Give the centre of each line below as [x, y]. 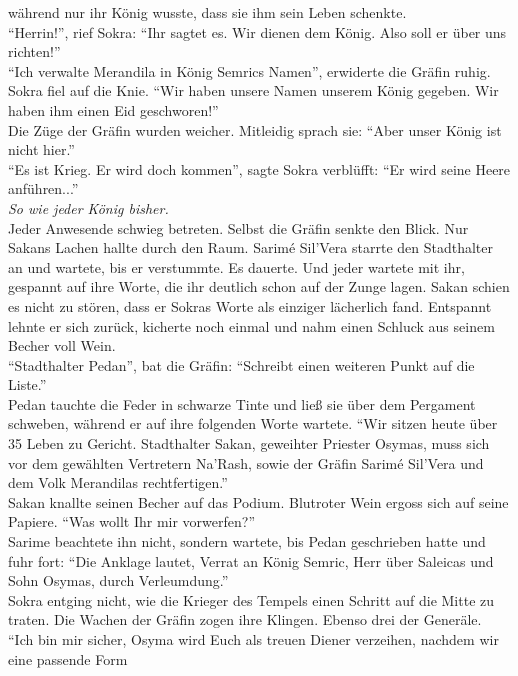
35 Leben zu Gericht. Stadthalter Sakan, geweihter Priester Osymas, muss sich [249, 443]
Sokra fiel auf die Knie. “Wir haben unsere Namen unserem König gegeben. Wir [253, 90]
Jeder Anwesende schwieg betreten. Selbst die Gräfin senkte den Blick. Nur [238, 227]
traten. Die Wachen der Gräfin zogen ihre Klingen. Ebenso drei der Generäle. [245, 619]
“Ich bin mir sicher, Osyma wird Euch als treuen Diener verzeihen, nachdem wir [253, 639]
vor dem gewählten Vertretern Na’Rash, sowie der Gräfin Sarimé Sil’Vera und [246, 462]
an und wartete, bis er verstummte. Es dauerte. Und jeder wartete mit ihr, [236, 266]
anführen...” [43, 188]
